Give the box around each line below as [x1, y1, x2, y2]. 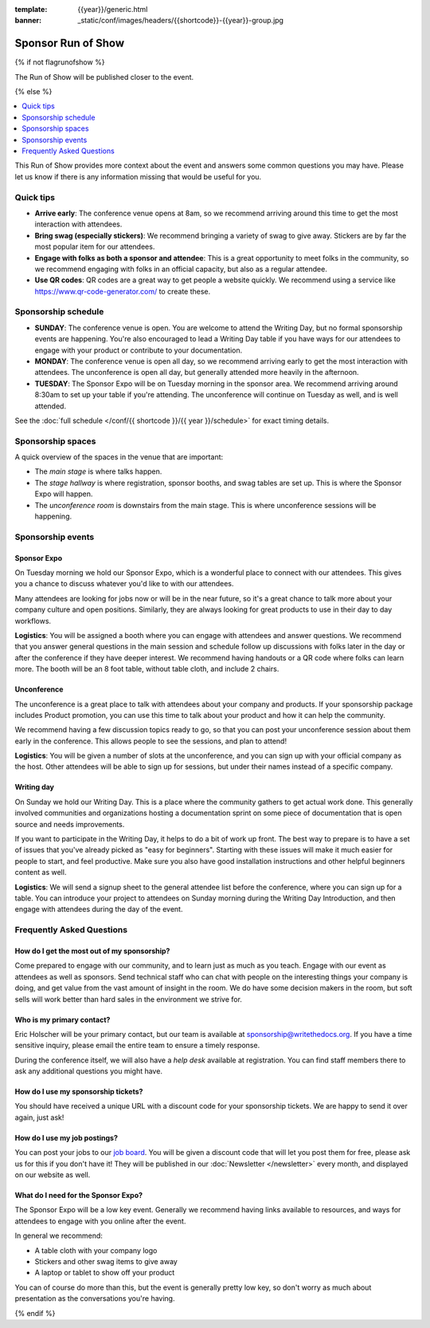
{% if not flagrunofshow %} [14, 57, 105, 67]
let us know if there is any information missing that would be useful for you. [14, 171, 262, 181]
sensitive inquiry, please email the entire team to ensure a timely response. [14, 1041, 260, 1050]
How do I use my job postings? [14, 1133, 119, 1142]
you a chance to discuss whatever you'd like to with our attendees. [14, 579, 234, 589]
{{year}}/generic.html [77, 5, 148, 14]
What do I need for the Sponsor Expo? [14, 1191, 143, 1200]
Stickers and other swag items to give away [34, 1256, 178, 1266]
